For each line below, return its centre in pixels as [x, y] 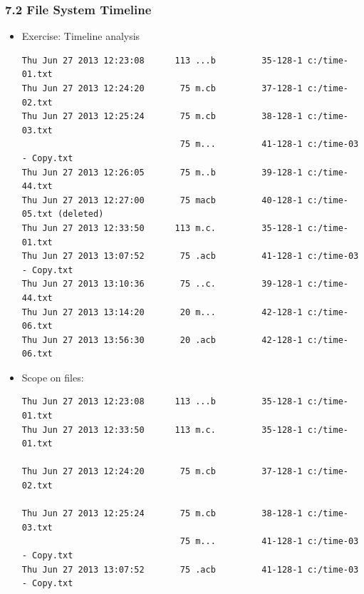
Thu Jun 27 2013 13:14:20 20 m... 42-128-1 [162, 312]
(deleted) [80, 214]
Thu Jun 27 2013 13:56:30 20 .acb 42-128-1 [162, 340]
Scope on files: [53, 377]
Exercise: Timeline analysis [81, 36]
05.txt [37, 214]
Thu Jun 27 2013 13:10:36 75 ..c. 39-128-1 [162, 284]
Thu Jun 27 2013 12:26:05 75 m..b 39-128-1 [162, 172]
